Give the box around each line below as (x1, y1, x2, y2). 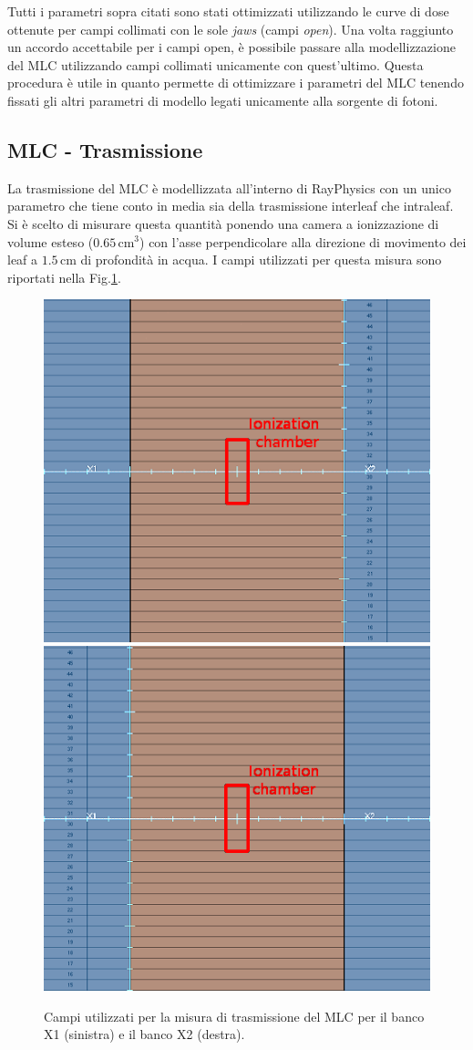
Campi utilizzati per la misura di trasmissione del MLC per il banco (44, 1006, 425, 1025)
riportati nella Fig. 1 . (7, 267, 121, 286)
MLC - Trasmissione (7, 135, 203, 163)
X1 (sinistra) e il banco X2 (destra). (44, 1024, 245, 1044)
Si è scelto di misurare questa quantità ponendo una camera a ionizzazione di (7, 213, 439, 233)
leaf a (7, 250, 38, 269)
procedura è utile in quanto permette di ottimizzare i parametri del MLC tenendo (7, 73, 464, 92)
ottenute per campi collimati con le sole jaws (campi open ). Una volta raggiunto (7, 19, 454, 38)
